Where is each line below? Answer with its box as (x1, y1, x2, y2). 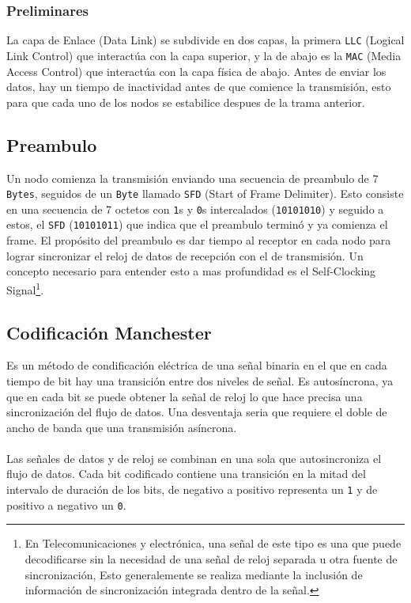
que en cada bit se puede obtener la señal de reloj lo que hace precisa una (6, 388, 363, 404)
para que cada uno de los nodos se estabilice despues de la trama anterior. (6, 93, 365, 110)
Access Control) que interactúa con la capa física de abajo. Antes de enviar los (6, 63, 386, 79)
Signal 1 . (6, 279, 44, 298)
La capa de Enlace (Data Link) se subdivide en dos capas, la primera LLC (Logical (6, 32, 405, 48)
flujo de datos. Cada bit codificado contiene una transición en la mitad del (6, 465, 366, 482)
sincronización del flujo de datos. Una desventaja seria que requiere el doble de (6, 404, 387, 420)
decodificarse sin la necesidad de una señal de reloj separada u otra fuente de (25, 550, 398, 567)
